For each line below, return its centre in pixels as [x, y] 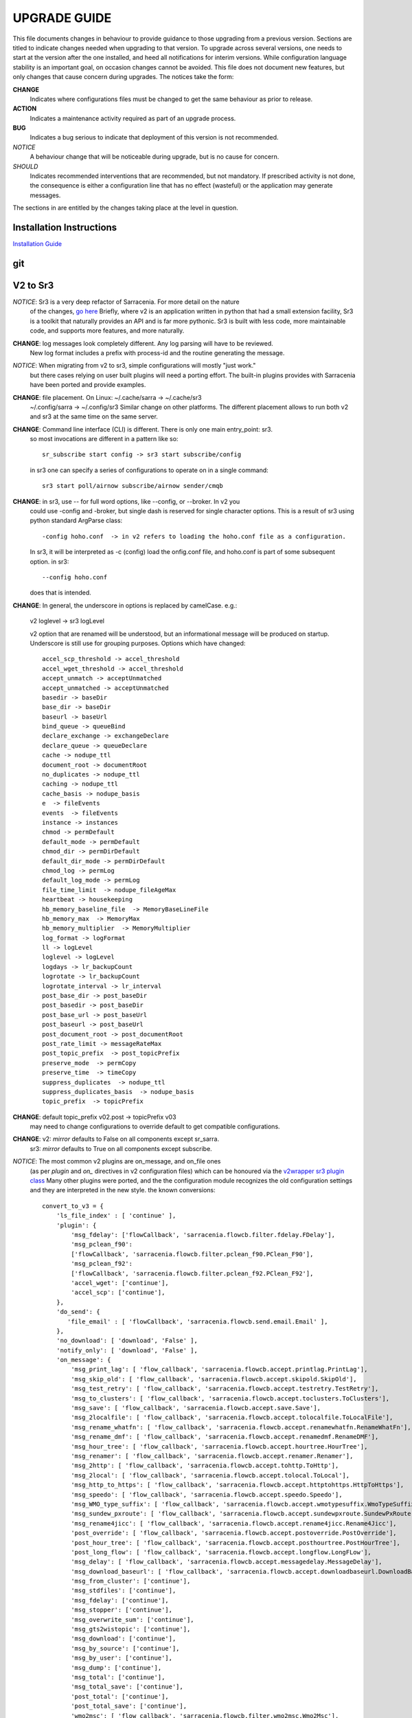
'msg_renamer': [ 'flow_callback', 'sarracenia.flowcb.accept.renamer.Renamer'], [212, 1456]
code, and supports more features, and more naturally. [107, 331]
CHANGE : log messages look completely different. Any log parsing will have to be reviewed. [143, 343]
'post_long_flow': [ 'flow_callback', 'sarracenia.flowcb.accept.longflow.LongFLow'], [221, 1552]
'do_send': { [78, 1312]
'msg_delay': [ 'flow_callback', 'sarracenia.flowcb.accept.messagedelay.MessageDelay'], [227, 1562]
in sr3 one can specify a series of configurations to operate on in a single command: [149, 470]
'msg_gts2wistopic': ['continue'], [131, 1629]
